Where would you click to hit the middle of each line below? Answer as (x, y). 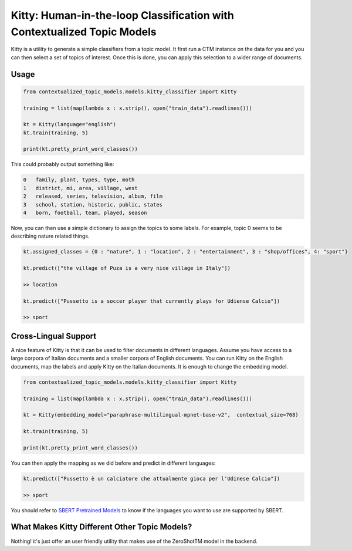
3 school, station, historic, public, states (93, 204)
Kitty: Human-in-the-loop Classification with (122, 15)
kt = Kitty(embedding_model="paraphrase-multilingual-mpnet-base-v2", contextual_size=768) (161, 415)
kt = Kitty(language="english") (70, 124)
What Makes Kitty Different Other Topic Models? (101, 527)
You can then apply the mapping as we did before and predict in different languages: (113, 463)
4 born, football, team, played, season (85, 213)
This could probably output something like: (62, 164)
